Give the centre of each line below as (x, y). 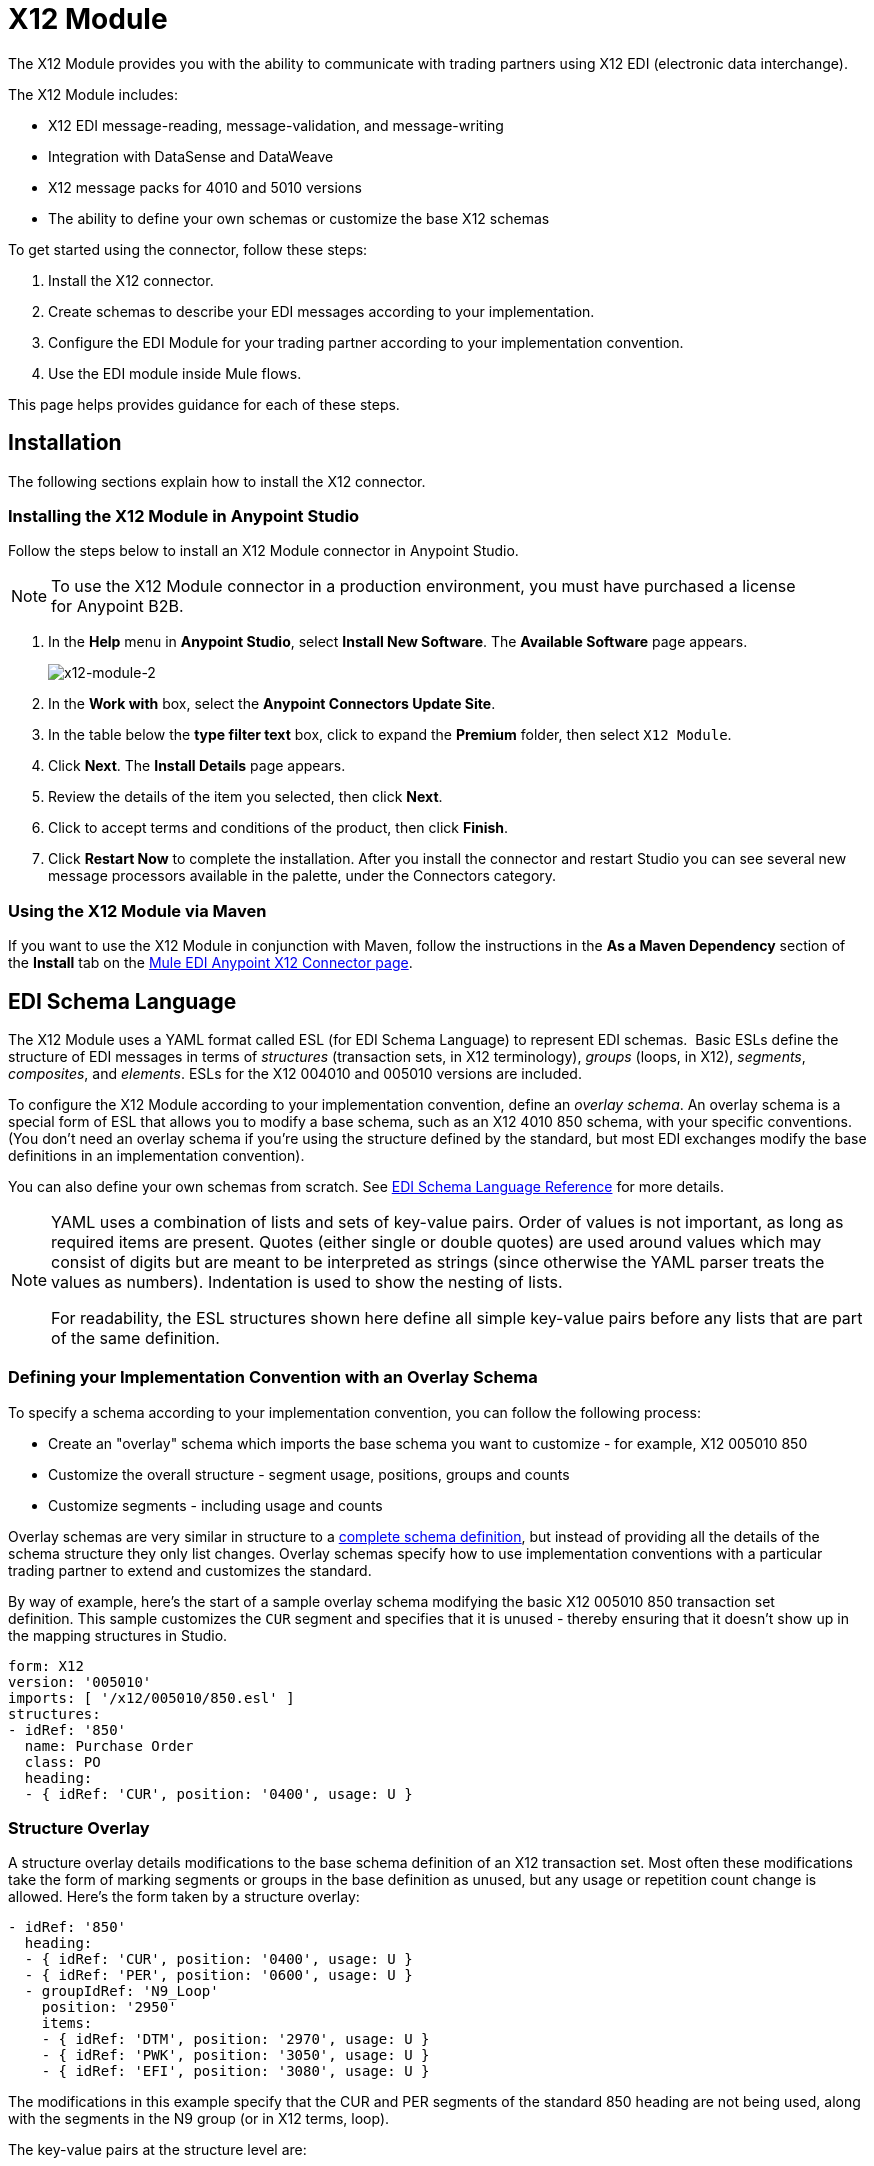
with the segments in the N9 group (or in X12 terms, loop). (199, 2119)
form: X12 (46, 1665)
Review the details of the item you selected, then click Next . (245, 797)
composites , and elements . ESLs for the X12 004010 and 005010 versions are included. (295, 1073)
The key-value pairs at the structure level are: (157, 2150)
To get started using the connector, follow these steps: (188, 249)
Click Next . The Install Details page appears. (197, 766)
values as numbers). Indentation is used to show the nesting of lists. (307, 1281)
